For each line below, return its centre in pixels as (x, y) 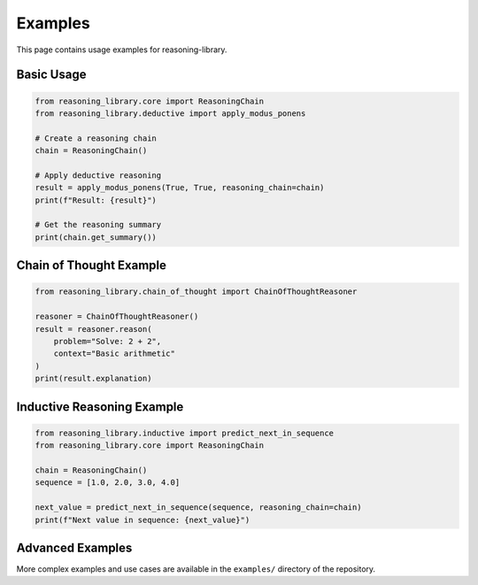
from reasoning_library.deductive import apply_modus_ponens (170, 113)
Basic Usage (51, 75)
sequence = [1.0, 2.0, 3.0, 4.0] (108, 483)
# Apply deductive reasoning (98, 175)
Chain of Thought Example (92, 266)
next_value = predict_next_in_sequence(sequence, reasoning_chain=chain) (198, 508)
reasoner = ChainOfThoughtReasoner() (117, 317)
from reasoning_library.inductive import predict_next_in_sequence (185, 433)
